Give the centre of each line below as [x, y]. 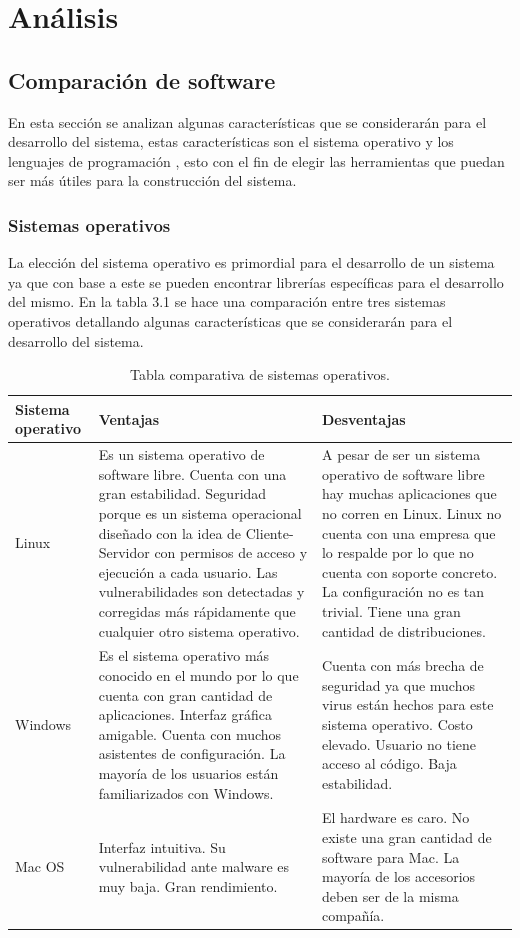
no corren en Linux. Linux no [411, 512]
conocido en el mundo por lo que [198, 674]
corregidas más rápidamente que [197, 610]
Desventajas [363, 418]
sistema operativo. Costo [397, 723]
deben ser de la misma [390, 895]
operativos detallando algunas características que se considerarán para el [230, 320]
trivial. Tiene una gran [391, 610]
